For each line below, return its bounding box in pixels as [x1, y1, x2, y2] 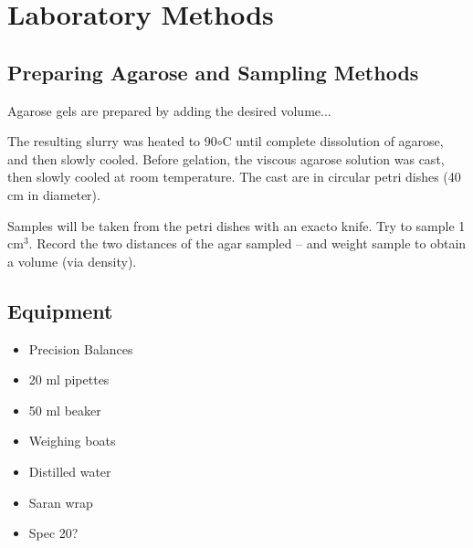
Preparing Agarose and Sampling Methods [7, 58, 419, 86]
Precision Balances [28, 339, 133, 358]
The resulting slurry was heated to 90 [7, 132, 217, 151]
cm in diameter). [7, 184, 100, 204]
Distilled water [28, 461, 111, 480]
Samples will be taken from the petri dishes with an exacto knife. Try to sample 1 [7, 216, 466, 235]
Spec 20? [28, 523, 79, 543]
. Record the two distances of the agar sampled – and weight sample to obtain [28, 234, 467, 253]
